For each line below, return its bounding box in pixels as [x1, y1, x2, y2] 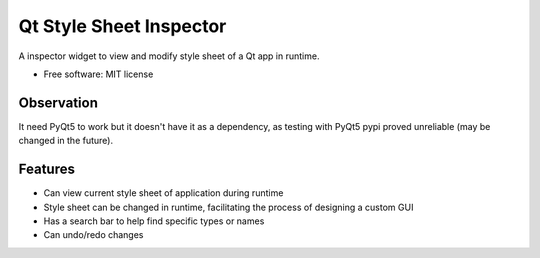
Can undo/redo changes [43, 229, 144, 241]
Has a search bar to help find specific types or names [43, 215, 265, 227]
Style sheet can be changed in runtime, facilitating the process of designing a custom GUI [43, 201, 414, 213]
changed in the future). [18, 135, 114, 147]
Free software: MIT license [43, 68, 154, 80]
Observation [18, 94, 99, 111]
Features [18, 161, 75, 178]
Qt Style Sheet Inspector [18, 15, 227, 37]
